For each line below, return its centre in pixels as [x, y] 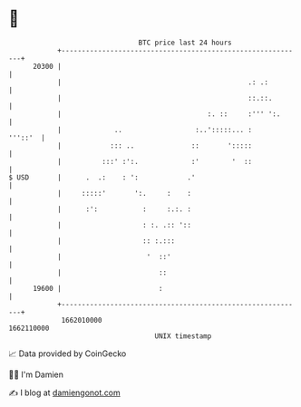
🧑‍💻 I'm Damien [36, 374]
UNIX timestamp [183, 336]
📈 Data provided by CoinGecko [68, 354]
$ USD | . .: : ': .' [102, 177]
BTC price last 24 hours [185, 43]
